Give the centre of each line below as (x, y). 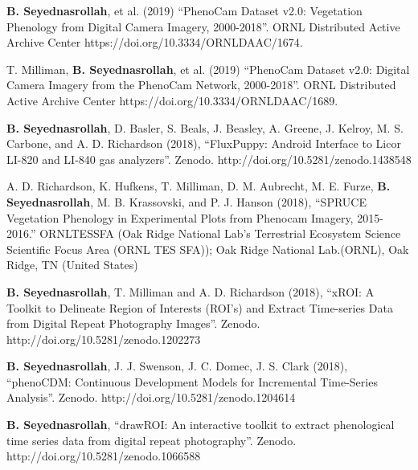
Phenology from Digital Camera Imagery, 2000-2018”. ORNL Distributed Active (203, 26)
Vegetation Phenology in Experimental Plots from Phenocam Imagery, (180, 217)
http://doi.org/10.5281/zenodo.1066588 (104, 456)
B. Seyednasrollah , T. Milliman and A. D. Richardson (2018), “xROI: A (191, 291)
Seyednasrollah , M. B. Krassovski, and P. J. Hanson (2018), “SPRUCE (186, 201)
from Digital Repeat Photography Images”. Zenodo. (133, 323)
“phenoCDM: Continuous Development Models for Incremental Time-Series (192, 381)
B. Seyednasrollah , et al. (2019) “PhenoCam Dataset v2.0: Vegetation (184, 10)
